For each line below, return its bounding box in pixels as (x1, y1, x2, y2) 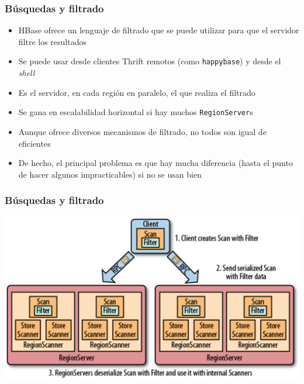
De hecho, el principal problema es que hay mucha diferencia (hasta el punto (18, 157, 293, 169)
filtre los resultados (18, 35, 87, 47)
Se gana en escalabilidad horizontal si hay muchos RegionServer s (18, 106, 253, 118)
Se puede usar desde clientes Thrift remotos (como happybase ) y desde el (18, 55, 281, 67)
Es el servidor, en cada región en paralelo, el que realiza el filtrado (18, 86, 255, 98)
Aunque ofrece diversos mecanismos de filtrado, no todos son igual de (18, 125, 267, 137)
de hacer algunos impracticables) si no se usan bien (18, 168, 202, 180)
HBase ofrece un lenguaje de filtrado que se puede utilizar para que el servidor (18, 24, 299, 36)
